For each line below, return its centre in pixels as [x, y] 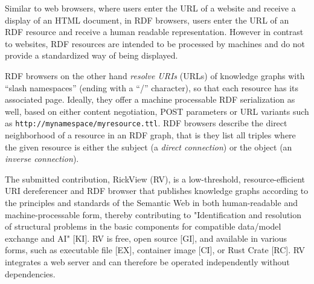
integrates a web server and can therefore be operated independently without [147, 261]
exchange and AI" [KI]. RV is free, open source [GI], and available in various [146, 238]
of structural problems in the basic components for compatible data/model [143, 226]
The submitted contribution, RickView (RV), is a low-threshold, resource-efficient [155, 179]
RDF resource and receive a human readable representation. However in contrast [154, 32]
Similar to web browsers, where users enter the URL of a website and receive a [150, 8]
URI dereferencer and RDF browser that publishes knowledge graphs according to [157, 191]
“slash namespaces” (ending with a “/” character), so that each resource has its [152, 87]
